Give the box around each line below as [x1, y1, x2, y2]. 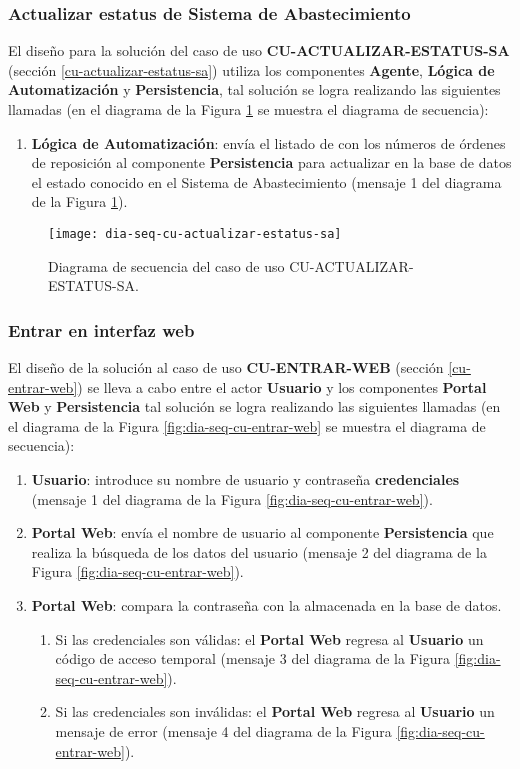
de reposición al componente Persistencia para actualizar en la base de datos [31, 152, 512, 173]
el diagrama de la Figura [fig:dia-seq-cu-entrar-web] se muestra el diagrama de [8, 415, 486, 436]
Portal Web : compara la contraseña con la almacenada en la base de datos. [31, 594, 502, 615]
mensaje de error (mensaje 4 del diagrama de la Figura [55, 720, 392, 741]
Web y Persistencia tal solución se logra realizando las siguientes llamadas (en [8, 396, 501, 417]
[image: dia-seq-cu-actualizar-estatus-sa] [48, 226, 342, 241]
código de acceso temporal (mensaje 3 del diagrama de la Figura [55, 648, 450, 669]
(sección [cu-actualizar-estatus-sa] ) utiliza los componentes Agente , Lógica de [8, 59, 495, 80]
